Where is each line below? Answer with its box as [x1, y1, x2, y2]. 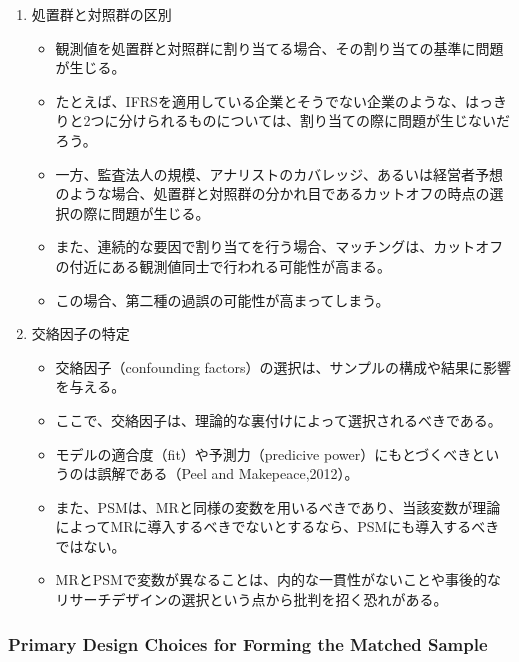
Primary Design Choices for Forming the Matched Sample [8, 631, 488, 656]
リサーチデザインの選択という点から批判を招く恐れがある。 [55, 589, 448, 610]
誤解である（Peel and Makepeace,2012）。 [97, 463, 359, 484]
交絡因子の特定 [31, 323, 130, 344]
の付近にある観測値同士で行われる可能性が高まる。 [55, 255, 391, 276]
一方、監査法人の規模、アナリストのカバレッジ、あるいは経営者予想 [55, 163, 503, 184]
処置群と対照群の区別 [31, 4, 172, 24]
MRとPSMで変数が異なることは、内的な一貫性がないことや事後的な [55, 569, 501, 590]
